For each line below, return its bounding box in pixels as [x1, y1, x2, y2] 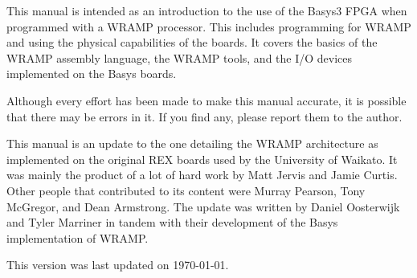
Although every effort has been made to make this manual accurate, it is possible [6, 92, 407, 108]
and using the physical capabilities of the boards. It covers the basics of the [6, 34, 378, 51]
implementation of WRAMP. [6, 229, 149, 246]
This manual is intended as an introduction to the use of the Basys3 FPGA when [6, 2, 407, 18]
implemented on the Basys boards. [6, 65, 177, 82]
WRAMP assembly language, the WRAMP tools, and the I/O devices [6, 49, 353, 66]
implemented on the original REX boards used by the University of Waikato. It [6, 150, 398, 167]
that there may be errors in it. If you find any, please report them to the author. [6, 108, 403, 125]
